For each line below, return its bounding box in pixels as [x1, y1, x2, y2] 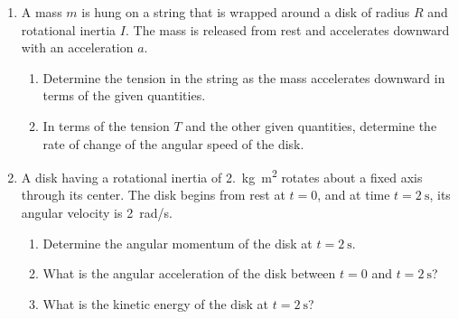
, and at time [317, 185, 390, 204]
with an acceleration [21, 38, 134, 57]
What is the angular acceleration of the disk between [42, 264, 336, 283]
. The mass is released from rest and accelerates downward [125, 20, 450, 39]
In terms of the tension [42, 116, 170, 135]
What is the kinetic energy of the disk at [42, 294, 269, 313]
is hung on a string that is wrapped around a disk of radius [81, 3, 410, 21]
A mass [21, 3, 62, 21]
